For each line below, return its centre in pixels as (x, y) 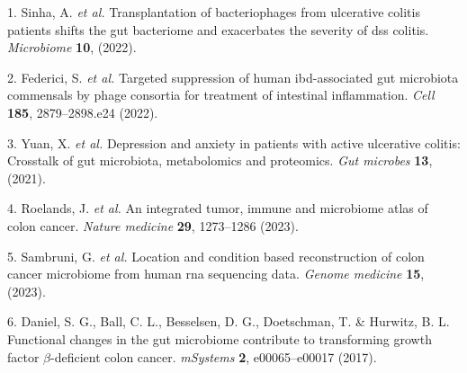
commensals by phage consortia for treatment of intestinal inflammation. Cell (221, 95)
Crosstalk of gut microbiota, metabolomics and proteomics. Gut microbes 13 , (220, 160)
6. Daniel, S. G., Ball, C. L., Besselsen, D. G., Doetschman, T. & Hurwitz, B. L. (229, 321)
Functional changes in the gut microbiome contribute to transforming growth (220, 338)
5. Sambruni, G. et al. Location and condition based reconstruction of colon (216, 256)
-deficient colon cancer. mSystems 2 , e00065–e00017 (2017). (214, 356)
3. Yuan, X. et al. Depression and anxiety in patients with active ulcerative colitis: (234, 142)
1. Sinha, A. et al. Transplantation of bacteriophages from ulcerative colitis (214, 12)
